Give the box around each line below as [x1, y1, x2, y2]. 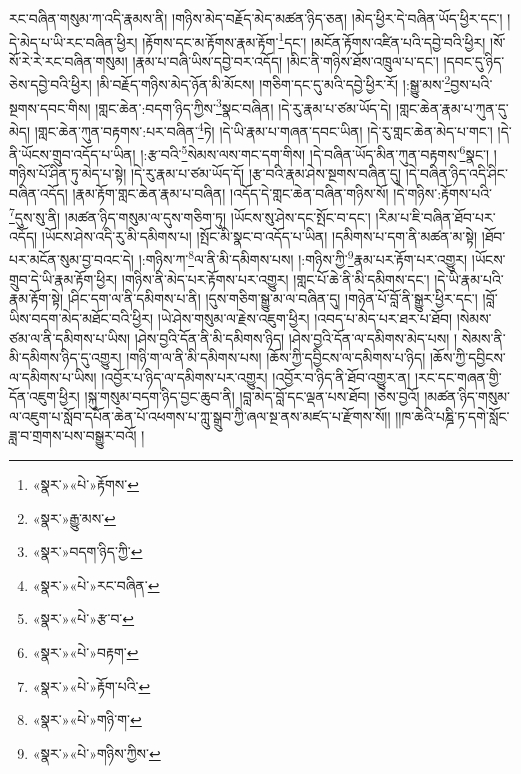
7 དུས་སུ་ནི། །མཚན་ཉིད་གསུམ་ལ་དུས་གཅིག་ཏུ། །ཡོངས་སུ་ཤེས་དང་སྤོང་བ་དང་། [9, 203, 371, 227]
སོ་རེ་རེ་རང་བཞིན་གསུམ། [9, 50, 128, 71]
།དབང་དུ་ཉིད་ [443, 50, 505, 71]
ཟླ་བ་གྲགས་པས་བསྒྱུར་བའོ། [9, 425, 137, 446]
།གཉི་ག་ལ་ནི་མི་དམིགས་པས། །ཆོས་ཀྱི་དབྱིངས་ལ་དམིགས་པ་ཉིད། [126, 347, 426, 368]
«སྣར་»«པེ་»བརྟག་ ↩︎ [32, 642, 139, 663]
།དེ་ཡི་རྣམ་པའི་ [434, 268, 504, 289]
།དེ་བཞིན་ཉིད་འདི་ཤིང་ [405, 163, 508, 184]
